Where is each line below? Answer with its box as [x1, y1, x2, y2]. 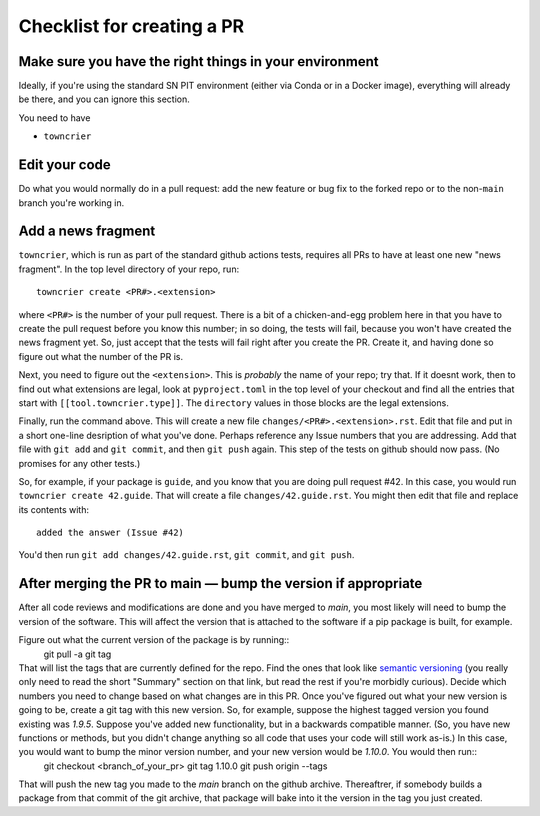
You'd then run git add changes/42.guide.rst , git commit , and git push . [18, 549, 355, 561]
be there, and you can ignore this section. [18, 93, 190, 105]
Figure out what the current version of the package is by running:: [18, 634, 290, 646]
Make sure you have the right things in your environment [18, 53, 379, 70]
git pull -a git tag [43, 648, 112, 660]
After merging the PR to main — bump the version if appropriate [18, 575, 423, 592]
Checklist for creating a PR [18, 15, 245, 37]
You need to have [18, 111, 91, 124]
